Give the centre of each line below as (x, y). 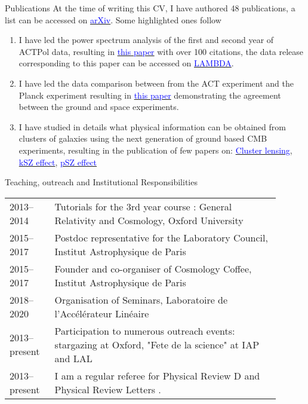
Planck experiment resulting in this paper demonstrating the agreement (150, 95)
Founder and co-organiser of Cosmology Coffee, (153, 268)
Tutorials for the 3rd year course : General (143, 206)
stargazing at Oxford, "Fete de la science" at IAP (157, 344)
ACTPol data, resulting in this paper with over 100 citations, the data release (161, 51)
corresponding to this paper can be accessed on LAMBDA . (126, 63)
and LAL (73, 358)
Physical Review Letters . (108, 389)
